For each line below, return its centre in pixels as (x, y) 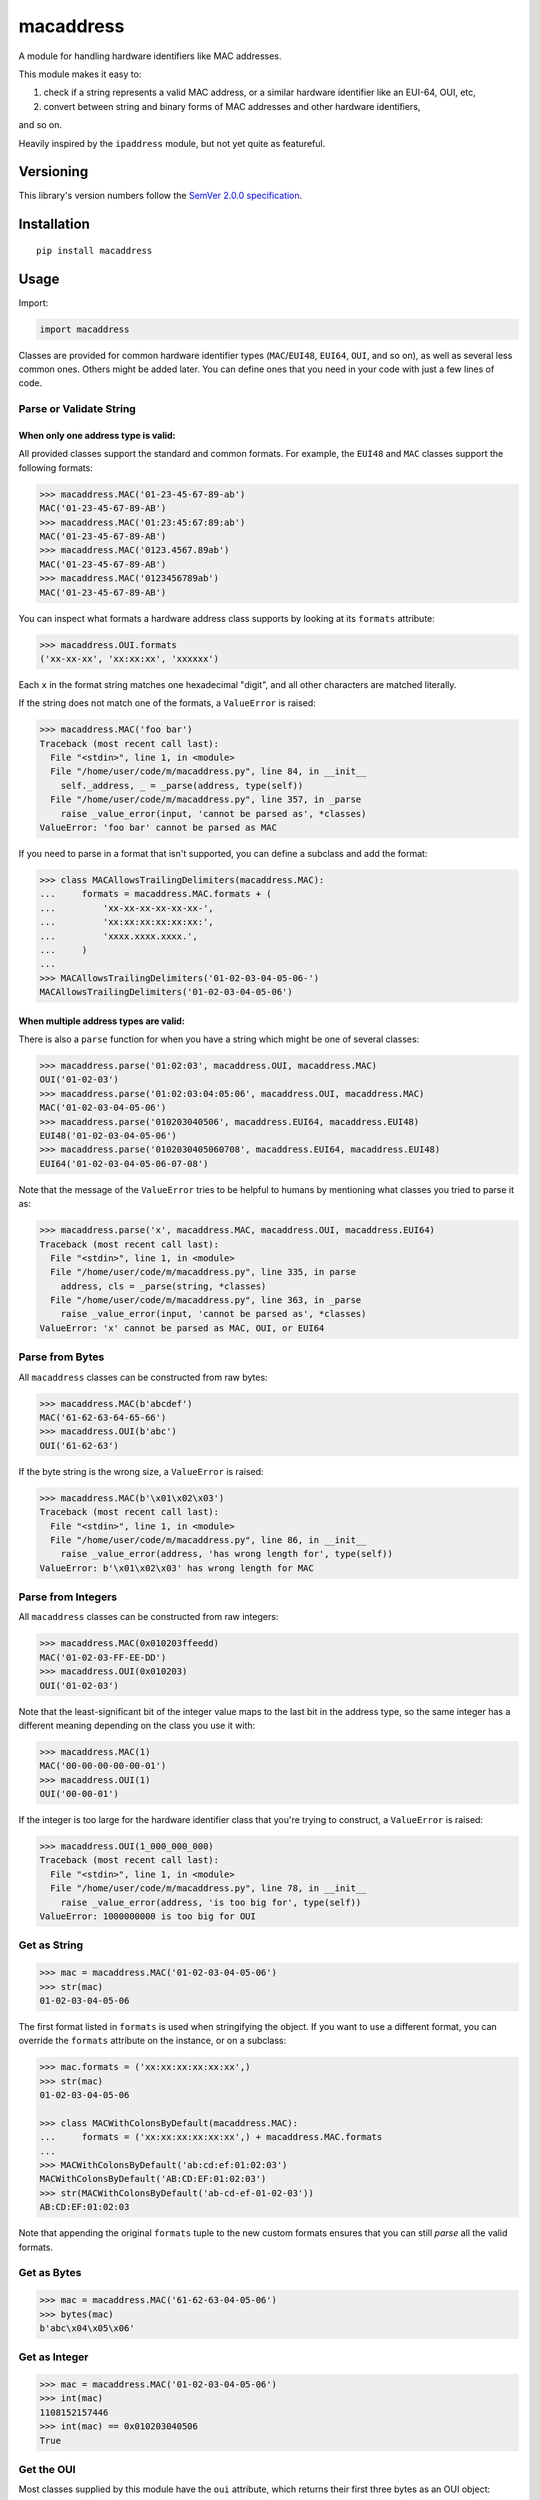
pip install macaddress (94, 250)
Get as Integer (53, 2357)
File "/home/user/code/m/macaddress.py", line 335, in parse (203, 1272)
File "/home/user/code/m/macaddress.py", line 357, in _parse (206, 799)
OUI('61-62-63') (79, 1445)
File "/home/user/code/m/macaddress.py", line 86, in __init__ (208, 1539)
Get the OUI (47, 2469)
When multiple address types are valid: (101, 1021)
